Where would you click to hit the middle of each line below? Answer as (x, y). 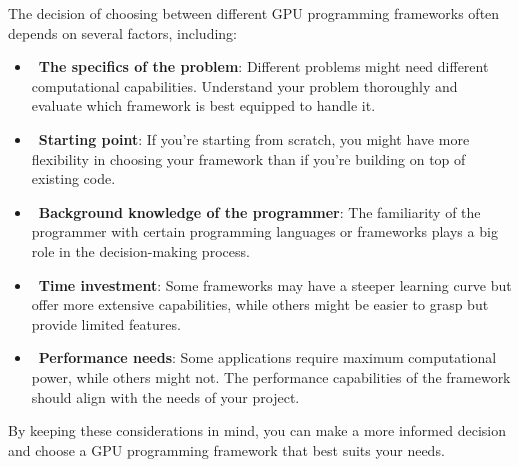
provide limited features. (106, 323)
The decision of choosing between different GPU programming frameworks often (254, 13)
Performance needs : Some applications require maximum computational (267, 357)
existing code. (73, 178)
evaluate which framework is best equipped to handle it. (203, 105)
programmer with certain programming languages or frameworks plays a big (264, 231)
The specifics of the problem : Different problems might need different (263, 66)
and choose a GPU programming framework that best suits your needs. (226, 449)
